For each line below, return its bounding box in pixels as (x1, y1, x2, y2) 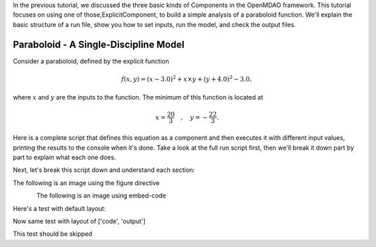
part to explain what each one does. (13, 153, 116, 161)
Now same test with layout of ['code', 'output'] (13, 216, 146, 225)
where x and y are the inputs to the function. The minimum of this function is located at (13, 93, 264, 102)
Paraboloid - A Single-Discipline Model (13, 38, 185, 50)
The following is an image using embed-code (36, 191, 166, 200)
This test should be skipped (13, 230, 93, 238)
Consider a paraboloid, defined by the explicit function (13, 56, 170, 65)
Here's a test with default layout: (13, 204, 106, 212)
